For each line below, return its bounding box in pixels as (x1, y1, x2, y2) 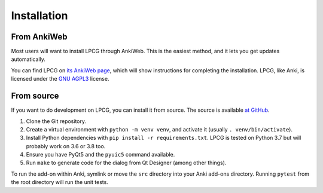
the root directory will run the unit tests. (11, 179, 109, 186)
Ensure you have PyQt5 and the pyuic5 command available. (26, 151, 175, 158)
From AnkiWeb (11, 32, 68, 42)
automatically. (11, 56, 46, 63)
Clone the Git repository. (26, 117, 87, 125)
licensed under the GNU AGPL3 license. (11, 75, 109, 82)
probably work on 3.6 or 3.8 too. (26, 142, 106, 149)
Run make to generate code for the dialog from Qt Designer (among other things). (26, 159, 227, 167)
